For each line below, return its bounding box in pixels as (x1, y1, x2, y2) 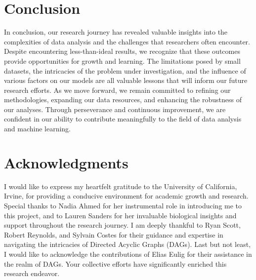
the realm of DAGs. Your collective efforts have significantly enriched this (4, 258, 227, 269)
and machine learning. (4, 123, 71, 134)
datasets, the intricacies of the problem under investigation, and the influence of (4, 65, 246, 76)
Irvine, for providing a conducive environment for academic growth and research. (4, 191, 249, 201)
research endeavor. (4, 268, 60, 279)
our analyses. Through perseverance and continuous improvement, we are (4, 104, 226, 114)
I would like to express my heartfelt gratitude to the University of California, (4, 181, 237, 191)
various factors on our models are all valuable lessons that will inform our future (4, 75, 248, 85)
